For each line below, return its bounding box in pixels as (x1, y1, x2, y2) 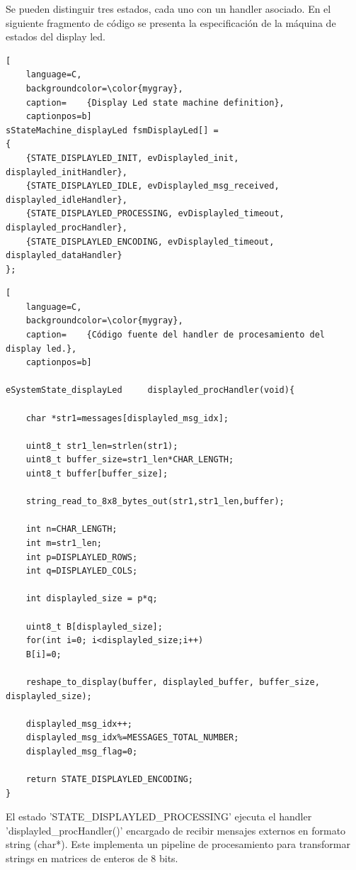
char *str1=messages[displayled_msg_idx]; (25, 413, 229, 423)
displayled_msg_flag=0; (25, 746, 138, 757)
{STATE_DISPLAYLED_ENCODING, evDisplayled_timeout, (25, 236, 275, 247)
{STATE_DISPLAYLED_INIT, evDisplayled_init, (25, 152, 239, 163)
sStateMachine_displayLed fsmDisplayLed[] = (6, 125, 219, 135)
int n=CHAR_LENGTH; (25, 524, 117, 535)
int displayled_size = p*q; (25, 593, 158, 604)
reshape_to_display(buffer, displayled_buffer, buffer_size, (25, 676, 320, 687)
